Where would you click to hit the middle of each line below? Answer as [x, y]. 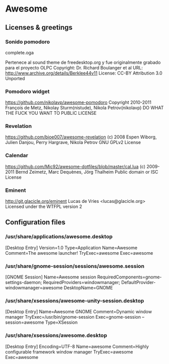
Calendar [17, 156]
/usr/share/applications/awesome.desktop [59, 237]
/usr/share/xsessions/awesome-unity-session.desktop [75, 301]
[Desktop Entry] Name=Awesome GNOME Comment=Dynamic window [79, 312]
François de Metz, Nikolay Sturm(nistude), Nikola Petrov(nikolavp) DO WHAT [84, 108]
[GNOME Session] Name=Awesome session [51, 277]
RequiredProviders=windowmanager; [82, 282]
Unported [15, 78]
